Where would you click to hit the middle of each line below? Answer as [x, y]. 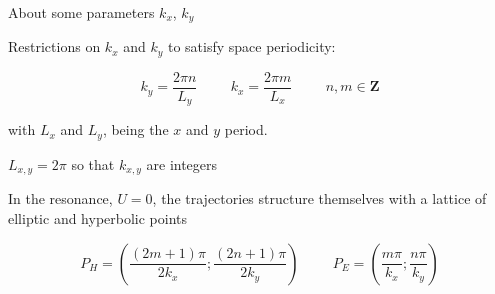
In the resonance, [60, 198]
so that [93, 163]
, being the [135, 129]
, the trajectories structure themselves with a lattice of [319, 198]
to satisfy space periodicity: [251, 46]
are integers [182, 163]
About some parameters [81, 12]
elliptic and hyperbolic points [98, 217]
